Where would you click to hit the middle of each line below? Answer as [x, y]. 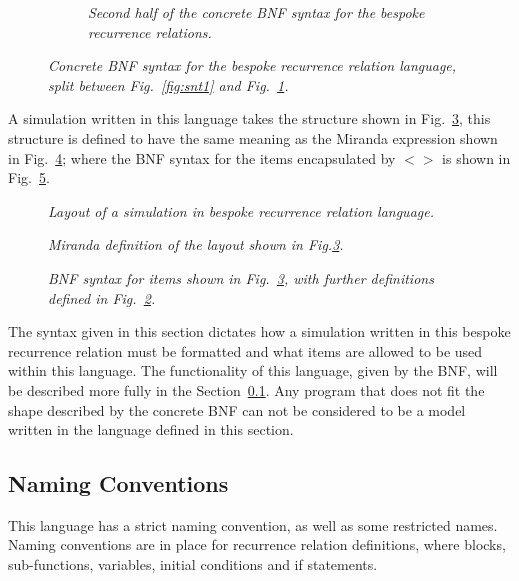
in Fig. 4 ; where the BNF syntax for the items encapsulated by [202, 157]
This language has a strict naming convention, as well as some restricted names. [253, 524]
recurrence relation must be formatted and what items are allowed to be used [245, 350]
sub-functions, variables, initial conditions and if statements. [193, 564]
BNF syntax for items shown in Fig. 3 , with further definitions [241, 277]
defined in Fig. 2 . [102, 297]
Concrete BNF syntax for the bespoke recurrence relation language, [252, 65]
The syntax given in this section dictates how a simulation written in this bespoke [259, 331]
